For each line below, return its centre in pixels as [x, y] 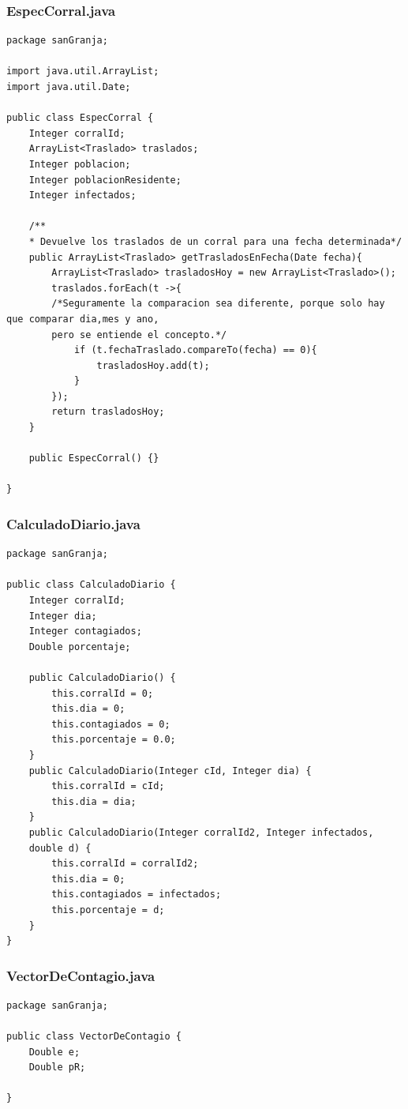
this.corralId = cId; [108, 786]
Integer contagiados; [85, 632]
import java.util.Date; [69, 87]
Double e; [54, 1052]
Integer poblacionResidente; [105, 180]
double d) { [60, 848]
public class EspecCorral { [80, 118]
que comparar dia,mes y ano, [83, 319]
